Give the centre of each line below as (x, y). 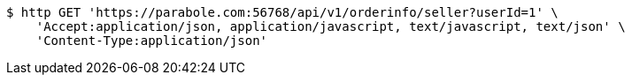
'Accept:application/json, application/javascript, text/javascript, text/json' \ (331, 26)
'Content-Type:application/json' (152, 41)
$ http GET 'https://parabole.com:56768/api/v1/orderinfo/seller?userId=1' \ (282, 12)
